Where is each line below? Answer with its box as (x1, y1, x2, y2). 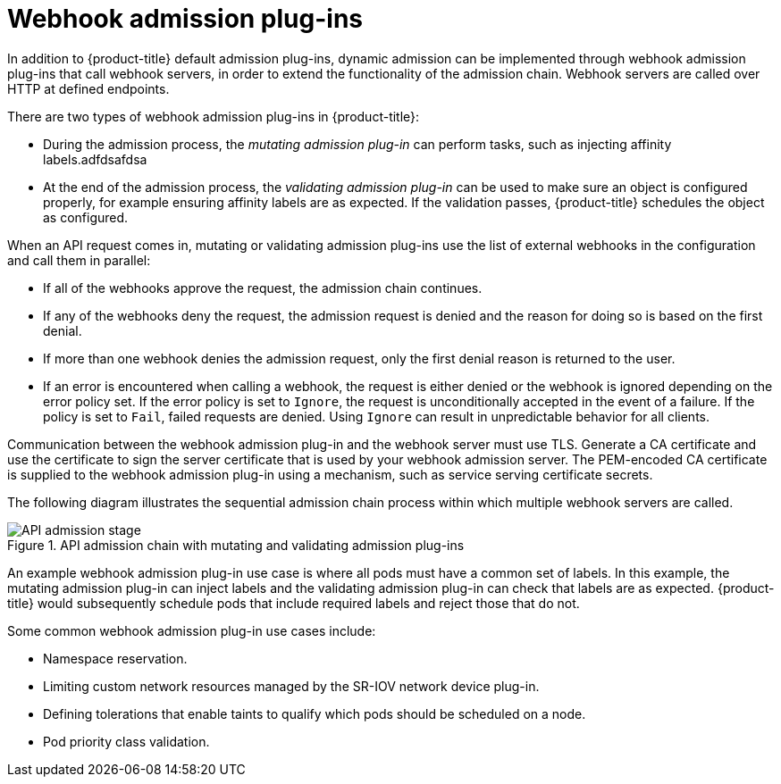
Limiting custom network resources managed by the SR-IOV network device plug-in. (43, 678, 540, 694)
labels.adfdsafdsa (43, 151, 147, 167)
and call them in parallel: (7, 252, 151, 268)
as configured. (43, 209, 129, 225)
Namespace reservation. (43, 650, 188, 666)
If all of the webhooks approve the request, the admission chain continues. (43, 279, 483, 296)
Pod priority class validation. (43, 733, 210, 749)
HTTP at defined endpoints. (7, 80, 170, 96)
